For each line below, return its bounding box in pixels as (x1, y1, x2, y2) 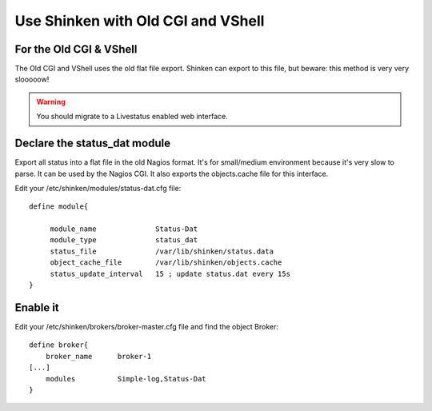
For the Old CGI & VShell (14, 42, 138, 56)
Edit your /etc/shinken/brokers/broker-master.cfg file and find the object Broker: (14, 321, 279, 331)
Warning (36, 97, 66, 106)
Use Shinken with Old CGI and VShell (14, 12, 265, 30)
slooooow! (14, 74, 50, 84)
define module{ (29, 202, 89, 211)
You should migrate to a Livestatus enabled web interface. (36, 112, 228, 122)
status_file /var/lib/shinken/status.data (50, 246, 274, 256)
